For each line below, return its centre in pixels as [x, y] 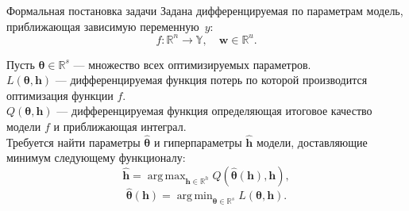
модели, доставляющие [312, 142]
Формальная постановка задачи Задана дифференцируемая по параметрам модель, [205, 10]
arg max [166, 176]
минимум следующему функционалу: [96, 157]
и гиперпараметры [198, 142]
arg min [195, 196]
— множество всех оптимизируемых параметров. [192, 64]
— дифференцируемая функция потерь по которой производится [211, 80]
